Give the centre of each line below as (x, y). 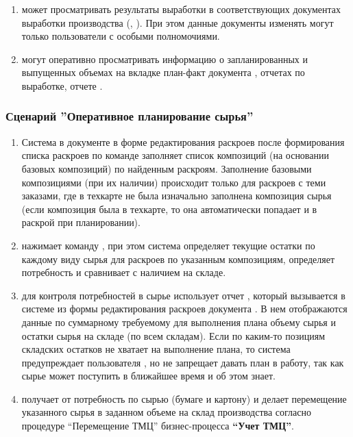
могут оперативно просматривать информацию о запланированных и (165, 59)
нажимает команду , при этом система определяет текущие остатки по (168, 245)
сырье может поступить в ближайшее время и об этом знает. (148, 376)
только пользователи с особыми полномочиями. (121, 36)
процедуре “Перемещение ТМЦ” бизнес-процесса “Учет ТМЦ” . (158, 426)
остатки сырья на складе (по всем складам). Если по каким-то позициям (173, 335)
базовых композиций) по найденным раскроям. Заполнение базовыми (167, 168)
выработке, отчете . (62, 85)
